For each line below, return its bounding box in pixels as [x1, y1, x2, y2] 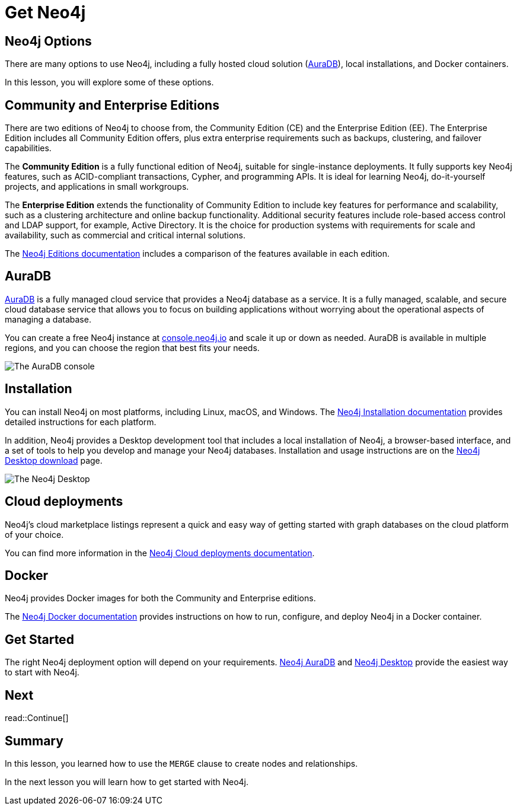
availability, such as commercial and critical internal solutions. [5, 230, 246, 241]
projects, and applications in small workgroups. [5, 181, 189, 192]
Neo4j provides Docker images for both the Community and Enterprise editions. [5, 593, 316, 604]
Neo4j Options [5, 33, 92, 49]
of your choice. [5, 529, 64, 540]
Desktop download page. [5, 455, 103, 465]
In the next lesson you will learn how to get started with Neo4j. [5, 776, 249, 787]
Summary [5, 733, 63, 748]
